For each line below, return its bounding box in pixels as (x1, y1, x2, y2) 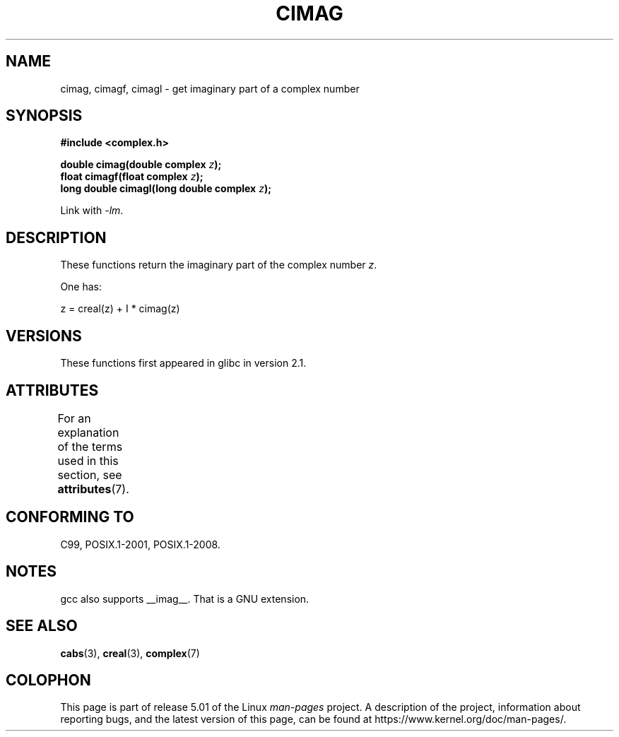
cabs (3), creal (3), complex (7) (60, 647, 200, 659)
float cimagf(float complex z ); (60, 170, 204, 183)
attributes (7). (57, 481, 129, 496)
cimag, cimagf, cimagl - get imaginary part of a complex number (60, 82, 360, 95)
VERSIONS (6, 326, 82, 345)
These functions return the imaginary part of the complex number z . (60, 259, 377, 271)
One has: (60, 281, 102, 293)
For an (57, 411, 91, 425)
